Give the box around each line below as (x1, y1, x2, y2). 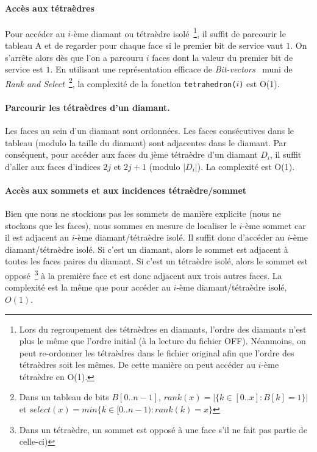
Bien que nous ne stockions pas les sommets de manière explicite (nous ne (5, 207, 281, 220)
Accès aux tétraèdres (5, 1, 94, 14)
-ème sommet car (242, 219, 306, 231)
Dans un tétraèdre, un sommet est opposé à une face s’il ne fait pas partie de (19, 423, 307, 436)
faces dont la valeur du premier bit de (152, 51, 293, 63)
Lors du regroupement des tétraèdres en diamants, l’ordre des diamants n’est (19, 322, 307, 335)
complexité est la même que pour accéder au (5, 281, 171, 294)
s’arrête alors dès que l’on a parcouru (5, 51, 144, 63)
